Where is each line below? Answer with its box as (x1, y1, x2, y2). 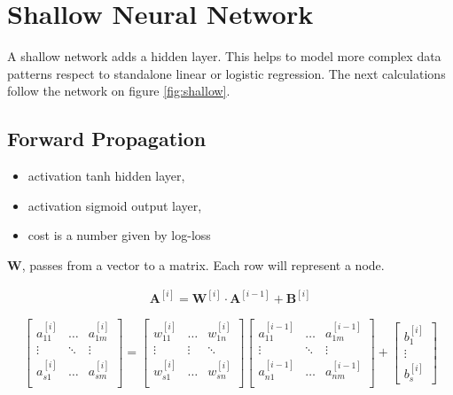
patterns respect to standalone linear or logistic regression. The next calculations (7, 64, 446, 82)
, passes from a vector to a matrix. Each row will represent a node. (21, 255, 385, 274)
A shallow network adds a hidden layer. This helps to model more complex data (7, 47, 441, 66)
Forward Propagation (7, 125, 207, 152)
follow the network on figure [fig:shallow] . (7, 81, 230, 100)
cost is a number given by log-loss (27, 226, 211, 244)
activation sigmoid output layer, (27, 196, 202, 214)
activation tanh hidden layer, (27, 167, 185, 185)
